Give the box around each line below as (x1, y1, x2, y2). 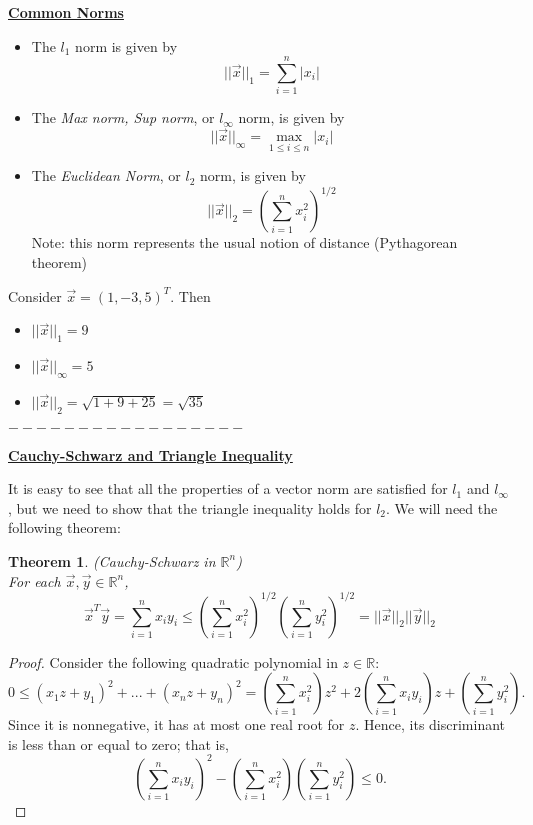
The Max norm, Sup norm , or (31, 107, 215, 128)
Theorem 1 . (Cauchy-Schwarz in (8, 550, 216, 571)
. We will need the (386, 497, 498, 518)
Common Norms (8, 2, 124, 22)
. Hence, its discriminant (355, 714, 506, 735)
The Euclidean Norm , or (31, 165, 181, 186)
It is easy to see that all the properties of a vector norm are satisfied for (8, 478, 448, 499)
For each (8, 570, 61, 591)
